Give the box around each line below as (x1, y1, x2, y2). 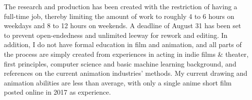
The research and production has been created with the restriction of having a (4, 1, 237, 11)
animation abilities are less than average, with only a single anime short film (4, 77, 232, 87)
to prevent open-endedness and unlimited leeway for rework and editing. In (4, 30, 228, 40)
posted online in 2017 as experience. (4, 87, 111, 97)
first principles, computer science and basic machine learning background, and (4, 58, 236, 68)
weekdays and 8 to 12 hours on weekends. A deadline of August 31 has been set (4, 20, 241, 31)
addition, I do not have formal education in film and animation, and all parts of (4, 39, 242, 50)
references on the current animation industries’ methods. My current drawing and (4, 68, 248, 78)
